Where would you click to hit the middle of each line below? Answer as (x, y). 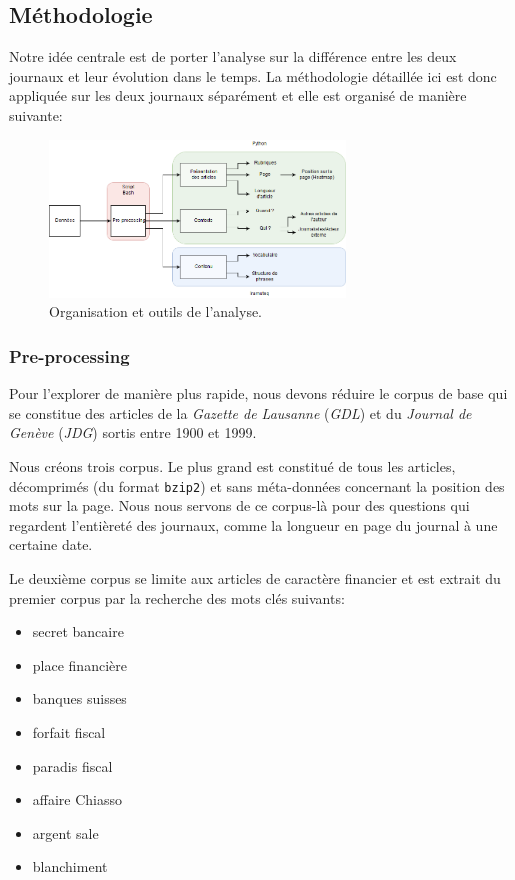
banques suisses (79, 698)
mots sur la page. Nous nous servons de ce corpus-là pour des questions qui (239, 505)
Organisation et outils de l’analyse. (156, 311)
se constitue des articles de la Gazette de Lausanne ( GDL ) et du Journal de (240, 412)
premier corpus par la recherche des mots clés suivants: (177, 597)
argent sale (65, 832)
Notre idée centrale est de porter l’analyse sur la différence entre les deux (233, 56)
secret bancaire (78, 631)
